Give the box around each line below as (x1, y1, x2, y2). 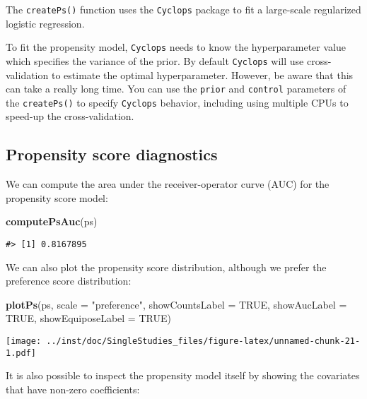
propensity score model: (6, 190, 108, 205)
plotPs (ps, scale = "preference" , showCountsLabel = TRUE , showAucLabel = (6, 297, 347, 311)
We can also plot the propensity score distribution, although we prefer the (6, 259, 327, 274)
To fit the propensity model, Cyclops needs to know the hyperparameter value (6, 40, 346, 54)
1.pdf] (6, 347, 36, 358)
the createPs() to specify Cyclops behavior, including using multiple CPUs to (6, 95, 349, 109)
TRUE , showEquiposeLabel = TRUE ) (6, 311, 171, 326)
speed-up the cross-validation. (6, 109, 134, 124)
